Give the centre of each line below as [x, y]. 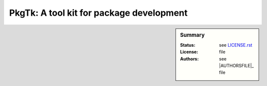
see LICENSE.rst [236, 45]
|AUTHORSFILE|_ [237, 65]
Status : [188, 45]
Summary [193, 35]
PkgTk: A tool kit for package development [98, 13]
